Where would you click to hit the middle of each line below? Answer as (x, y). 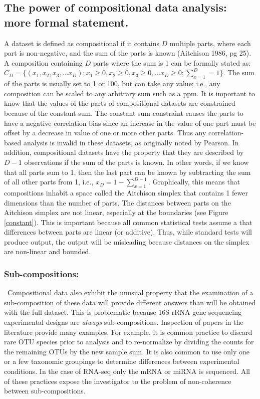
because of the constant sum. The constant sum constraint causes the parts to (124, 113)
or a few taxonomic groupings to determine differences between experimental (122, 361)
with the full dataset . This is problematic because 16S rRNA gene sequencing (123, 312)
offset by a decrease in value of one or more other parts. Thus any (105, 133)
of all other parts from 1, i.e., (49, 182)
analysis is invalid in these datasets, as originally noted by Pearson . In (131, 142)
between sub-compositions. (45, 391)
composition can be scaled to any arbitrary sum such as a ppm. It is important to (130, 93)
